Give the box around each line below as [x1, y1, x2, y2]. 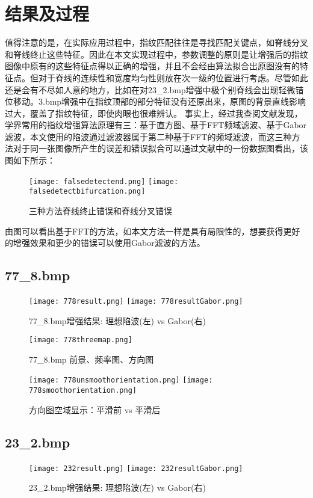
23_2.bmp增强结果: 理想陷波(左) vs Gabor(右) [29, 481, 206, 494]
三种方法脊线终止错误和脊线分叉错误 [29, 204, 172, 217]
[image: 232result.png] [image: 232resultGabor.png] [29, 464, 243, 473]
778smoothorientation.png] [29, 386, 137, 395]
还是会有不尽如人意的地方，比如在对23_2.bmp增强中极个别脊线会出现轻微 [5, 83, 296, 96]
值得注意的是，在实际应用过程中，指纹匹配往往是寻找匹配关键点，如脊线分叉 [5, 36, 308, 49]
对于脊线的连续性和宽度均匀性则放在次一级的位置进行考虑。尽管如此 [38, 71, 308, 84]
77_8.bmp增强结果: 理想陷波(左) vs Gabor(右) [29, 314, 206, 327]
